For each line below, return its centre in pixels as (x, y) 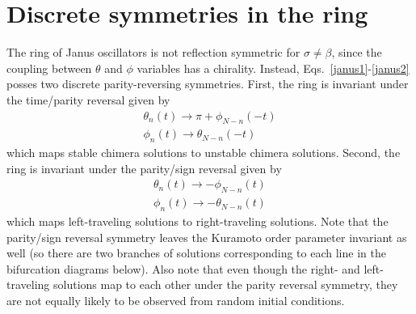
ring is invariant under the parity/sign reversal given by (144, 168)
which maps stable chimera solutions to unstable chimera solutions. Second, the (204, 153)
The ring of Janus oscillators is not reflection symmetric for (153, 52)
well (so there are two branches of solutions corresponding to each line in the (196, 253)
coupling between (49, 68)
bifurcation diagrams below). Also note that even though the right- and (183, 268)
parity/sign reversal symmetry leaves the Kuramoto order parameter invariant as (207, 237)
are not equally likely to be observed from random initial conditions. (176, 300)
